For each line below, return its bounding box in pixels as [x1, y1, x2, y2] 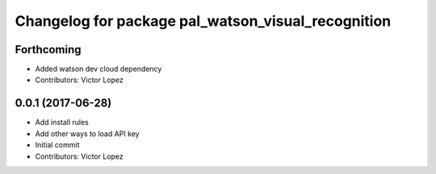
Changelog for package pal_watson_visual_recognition [15, 12, 392, 30]
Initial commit [35, 140, 80, 150]
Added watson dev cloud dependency [35, 64, 162, 74]
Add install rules [35, 118, 89, 127]
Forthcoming [15, 43, 82, 56]
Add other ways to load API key [35, 129, 140, 139]
